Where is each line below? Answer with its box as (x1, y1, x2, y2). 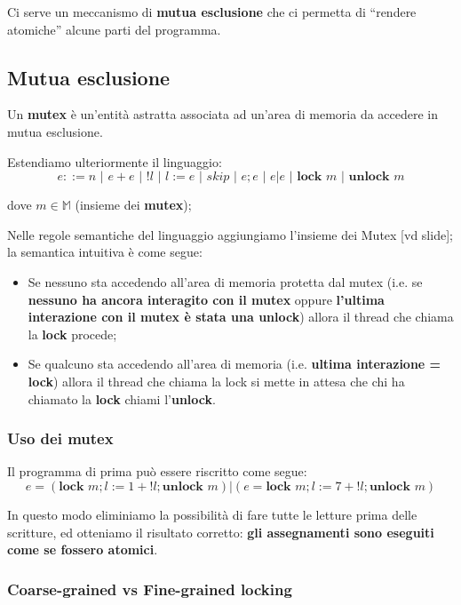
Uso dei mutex (7, 427, 114, 450)
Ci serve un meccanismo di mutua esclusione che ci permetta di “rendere (7, 3, 417, 20)
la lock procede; (28, 324, 117, 343)
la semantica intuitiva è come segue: (7, 243, 203, 261)
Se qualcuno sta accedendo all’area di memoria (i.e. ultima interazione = (28, 354, 441, 373)
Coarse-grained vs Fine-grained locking (7, 577, 292, 600)
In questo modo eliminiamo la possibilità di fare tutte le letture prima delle (7, 505, 417, 523)
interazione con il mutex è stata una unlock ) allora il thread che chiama (28, 307, 454, 326)
